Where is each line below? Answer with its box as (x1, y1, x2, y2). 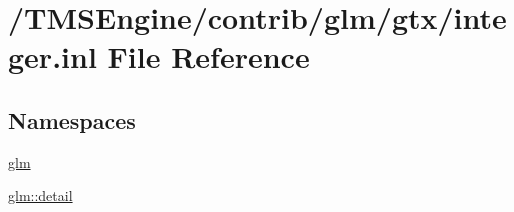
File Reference (107, 36, 310, 77)
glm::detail (8, 185, 73, 206)
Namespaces (8, 104, 136, 135)
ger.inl (8, 36, 97, 77)
